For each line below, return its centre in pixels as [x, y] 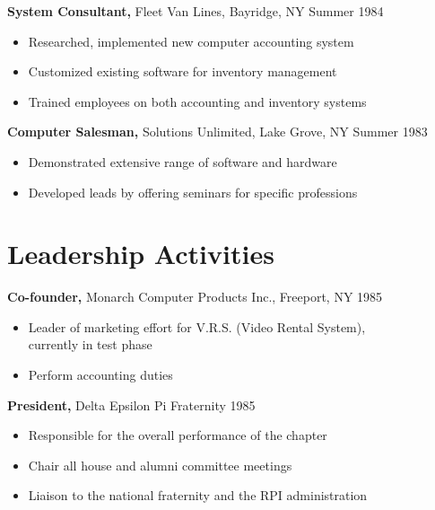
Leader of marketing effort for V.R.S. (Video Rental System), [197, 326]
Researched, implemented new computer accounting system [191, 41]
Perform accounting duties [100, 375]
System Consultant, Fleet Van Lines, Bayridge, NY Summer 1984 [196, 11]
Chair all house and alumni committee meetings [160, 465]
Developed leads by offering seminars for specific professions [193, 192]
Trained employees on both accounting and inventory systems [197, 101]
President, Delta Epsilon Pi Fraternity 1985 [131, 404]
